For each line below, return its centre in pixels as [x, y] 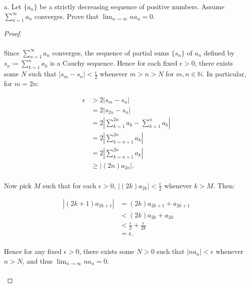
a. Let [13, 6]
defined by [219, 52]
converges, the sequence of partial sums [111, 52]
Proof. [13, 33]
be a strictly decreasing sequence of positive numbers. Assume [132, 6]
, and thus [38, 260]
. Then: [224, 185]
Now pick [18, 185]
